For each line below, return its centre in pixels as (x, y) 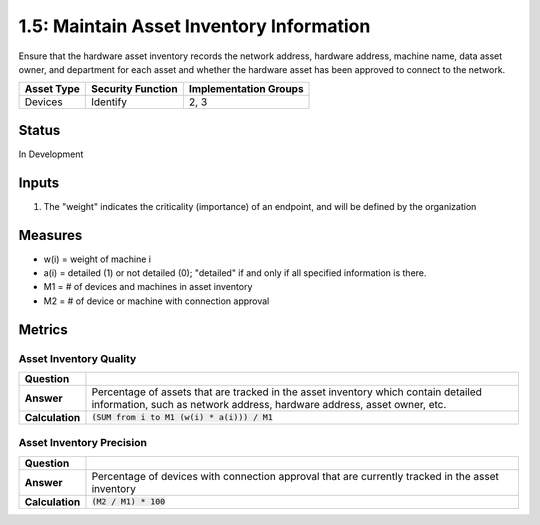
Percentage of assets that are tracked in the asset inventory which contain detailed (286, 392)
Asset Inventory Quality (77, 358)
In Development (51, 154)
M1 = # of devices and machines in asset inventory (148, 287)
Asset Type (52, 89)
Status (39, 130)
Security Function (135, 89)
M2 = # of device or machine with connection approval (156, 301)
